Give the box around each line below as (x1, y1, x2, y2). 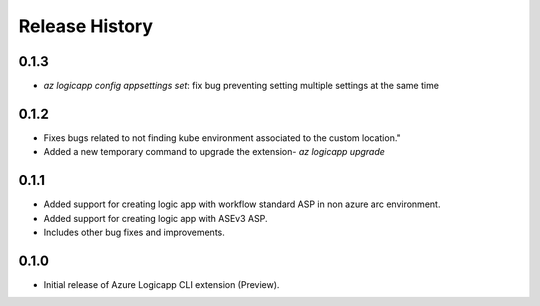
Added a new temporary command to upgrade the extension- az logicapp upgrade (43, 146, 385, 158)
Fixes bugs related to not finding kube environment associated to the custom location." (43, 131, 402, 144)
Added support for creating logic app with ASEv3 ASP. (43, 212, 268, 224)
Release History (18, 15, 154, 37)
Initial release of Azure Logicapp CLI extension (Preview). (43, 278, 280, 290)
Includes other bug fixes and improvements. (43, 226, 225, 239)
